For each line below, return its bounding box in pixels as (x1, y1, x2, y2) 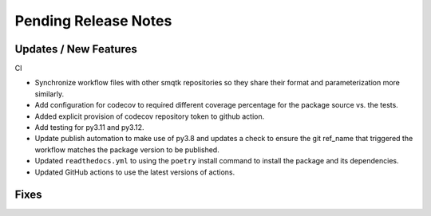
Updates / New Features (14, 42, 137, 56)
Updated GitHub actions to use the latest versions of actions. (34, 167, 235, 177)
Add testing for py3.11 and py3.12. (34, 123, 144, 132)
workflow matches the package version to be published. (34, 144, 219, 155)
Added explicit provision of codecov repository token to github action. (34, 112, 265, 121)
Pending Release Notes (14, 12, 172, 29)
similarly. (34, 88, 64, 99)
